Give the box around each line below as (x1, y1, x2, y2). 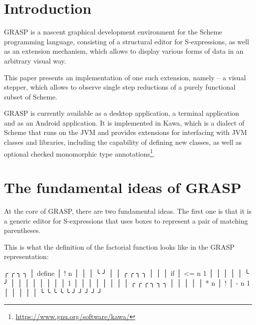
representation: (4, 251, 49, 261)
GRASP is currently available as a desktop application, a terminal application (4, 108, 239, 118)
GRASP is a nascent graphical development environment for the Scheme (4, 27, 223, 37)
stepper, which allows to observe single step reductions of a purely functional (4, 82, 236, 92)
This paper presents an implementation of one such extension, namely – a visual (4, 72, 246, 82)
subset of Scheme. (4, 91, 58, 101)
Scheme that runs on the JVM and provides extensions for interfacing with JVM (4, 127, 247, 137)
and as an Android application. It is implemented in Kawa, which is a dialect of (4, 117, 245, 128)
